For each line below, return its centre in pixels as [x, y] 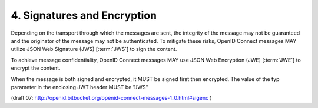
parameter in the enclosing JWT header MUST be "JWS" [79, 87]
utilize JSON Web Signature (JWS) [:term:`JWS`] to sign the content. [94, 49]
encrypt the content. [36, 68]
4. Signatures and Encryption [84, 15]
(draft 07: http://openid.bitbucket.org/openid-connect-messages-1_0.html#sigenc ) [111, 98]
